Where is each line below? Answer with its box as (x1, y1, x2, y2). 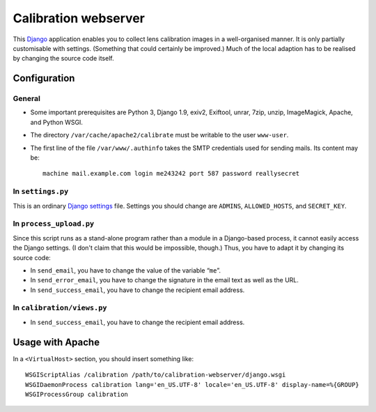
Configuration (13, 73, 75, 84)
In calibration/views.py (13, 303, 107, 313)
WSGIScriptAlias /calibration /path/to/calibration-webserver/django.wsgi (25, 371, 286, 379)
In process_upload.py (13, 219, 95, 229)
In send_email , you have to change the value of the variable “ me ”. (30, 266, 221, 275)
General (13, 94, 41, 104)
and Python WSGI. (30, 118, 84, 126)
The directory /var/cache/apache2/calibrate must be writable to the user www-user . (30, 131, 289, 139)
